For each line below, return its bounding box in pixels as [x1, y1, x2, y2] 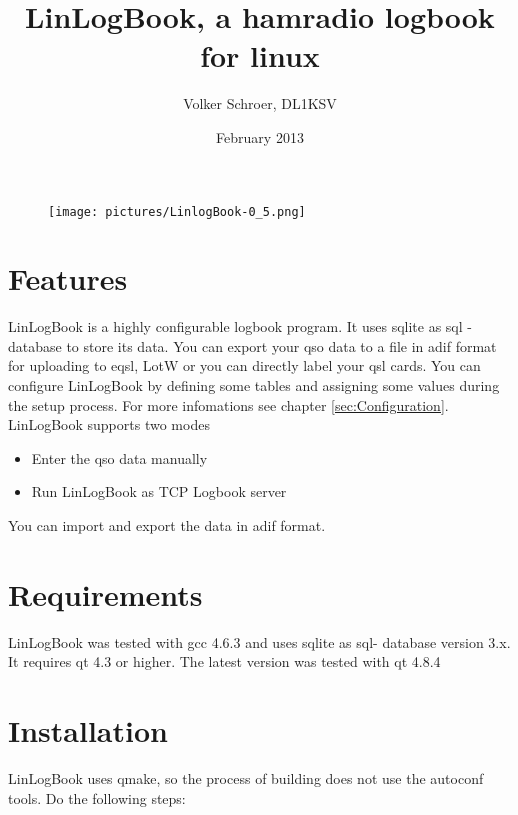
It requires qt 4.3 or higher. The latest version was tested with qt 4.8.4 [8, 651, 441, 672]
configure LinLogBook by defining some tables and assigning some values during [8, 375, 500, 396]
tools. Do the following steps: [8, 787, 186, 808]
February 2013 [216, 126, 304, 147]
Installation [8, 710, 168, 751]
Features [8, 258, 128, 299]
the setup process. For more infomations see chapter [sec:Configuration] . [8, 394, 449, 415]
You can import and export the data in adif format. [8, 515, 326, 536]
